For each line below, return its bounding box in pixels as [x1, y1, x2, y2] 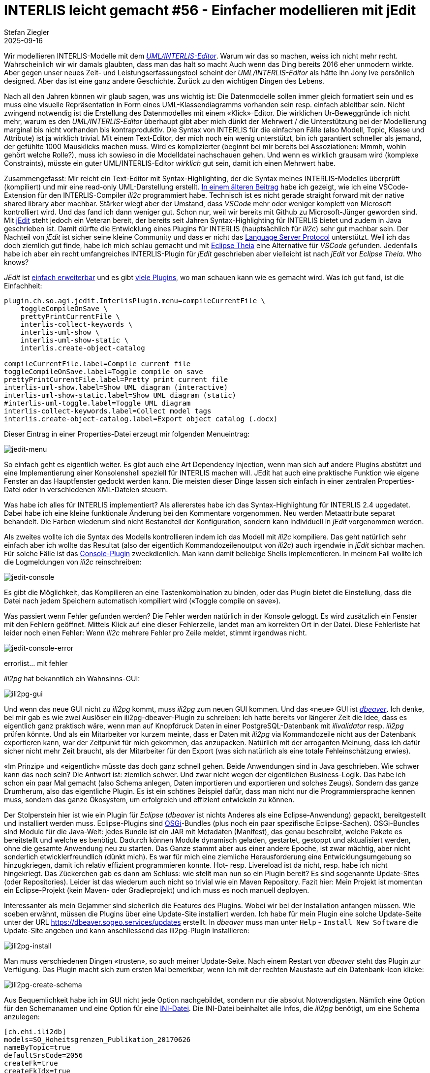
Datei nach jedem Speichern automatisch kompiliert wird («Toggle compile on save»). [4, 596, 281, 605]
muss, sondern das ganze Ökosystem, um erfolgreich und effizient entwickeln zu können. [4, 795, 295, 804]
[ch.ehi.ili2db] [4, 1027, 66, 1036]
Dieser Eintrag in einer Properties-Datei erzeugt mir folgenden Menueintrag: [4, 429, 250, 438]
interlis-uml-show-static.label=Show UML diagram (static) [4, 391, 237, 399]
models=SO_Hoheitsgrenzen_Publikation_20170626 [4, 1035, 191, 1043]
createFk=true [4, 1059, 58, 1067]
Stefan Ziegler [4, 28, 50, 36]
